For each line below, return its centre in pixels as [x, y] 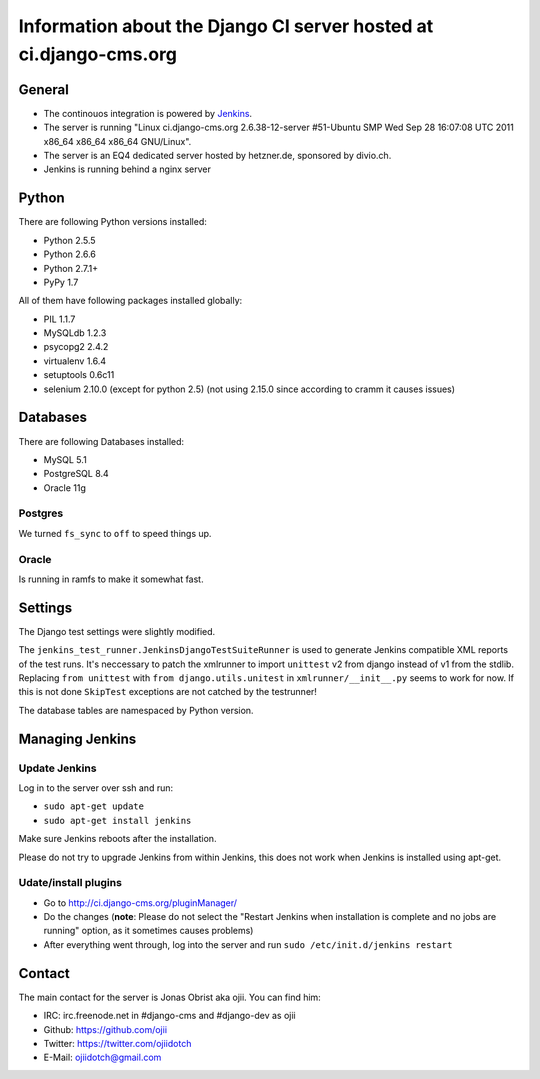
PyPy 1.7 [61, 282]
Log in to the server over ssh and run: [96, 788]
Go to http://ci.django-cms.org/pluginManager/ [140, 902]
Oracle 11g [65, 487]
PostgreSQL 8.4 [76, 474]
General [44, 89]
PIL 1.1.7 [59, 319]
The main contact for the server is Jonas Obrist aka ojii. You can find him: [170, 997]
